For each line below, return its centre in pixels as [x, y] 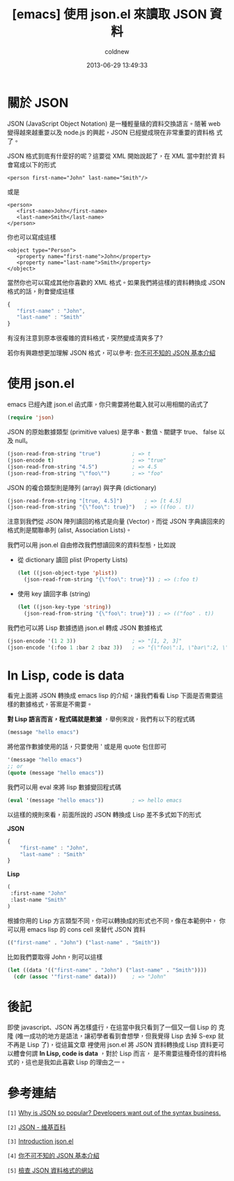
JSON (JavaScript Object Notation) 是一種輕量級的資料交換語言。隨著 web [114, 124]
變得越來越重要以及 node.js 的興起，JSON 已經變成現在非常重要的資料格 [111, 132]
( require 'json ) [31, 418]
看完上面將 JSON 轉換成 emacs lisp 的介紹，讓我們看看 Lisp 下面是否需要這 [115, 696]
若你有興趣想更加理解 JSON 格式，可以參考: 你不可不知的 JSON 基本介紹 [111, 353]
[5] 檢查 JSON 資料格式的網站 [50, 1171]
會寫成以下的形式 [32, 164]
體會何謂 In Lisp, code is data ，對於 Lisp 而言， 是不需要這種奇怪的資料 [117, 1054]
